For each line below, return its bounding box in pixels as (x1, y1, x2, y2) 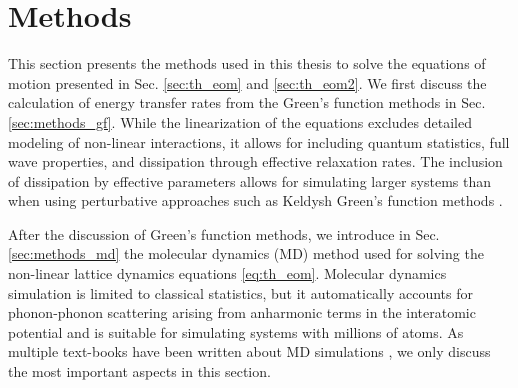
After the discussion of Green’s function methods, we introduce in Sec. (8, 223, 440, 244)
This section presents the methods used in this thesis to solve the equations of (8, 53, 486, 74)
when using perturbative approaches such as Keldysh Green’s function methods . (8, 190, 503, 211)
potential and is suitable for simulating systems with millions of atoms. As (8, 321, 464, 342)
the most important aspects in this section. (8, 361, 271, 382)
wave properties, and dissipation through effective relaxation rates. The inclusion (8, 151, 503, 172)
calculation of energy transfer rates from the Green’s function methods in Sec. (8, 92, 486, 113)
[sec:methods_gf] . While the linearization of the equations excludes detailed (8, 111, 472, 132)
